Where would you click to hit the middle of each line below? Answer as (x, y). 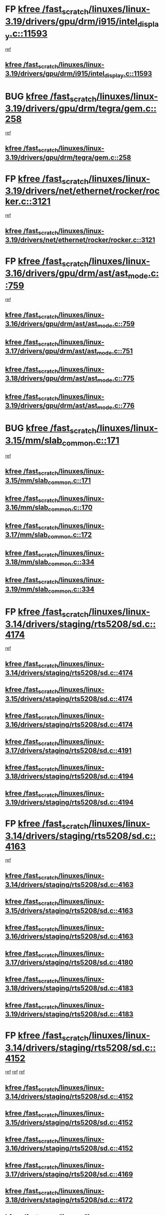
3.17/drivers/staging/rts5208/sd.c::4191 (68, 750)
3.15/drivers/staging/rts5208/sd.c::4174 (69, 699)
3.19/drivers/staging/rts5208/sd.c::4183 (69, 1014)
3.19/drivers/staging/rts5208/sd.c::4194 (69, 802)
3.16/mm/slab (27, 508)
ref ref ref (15, 1072)
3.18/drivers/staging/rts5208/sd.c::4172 (69, 1200)
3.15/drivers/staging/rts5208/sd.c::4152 (69, 1123)
